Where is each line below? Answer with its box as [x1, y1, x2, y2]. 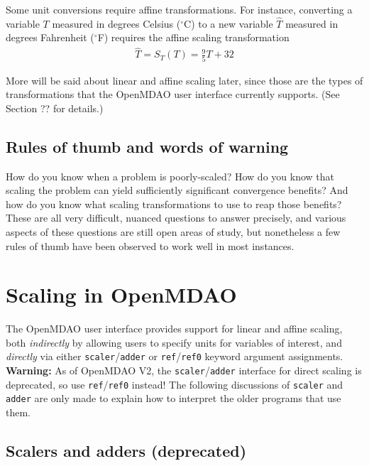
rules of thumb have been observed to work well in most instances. [6, 238, 294, 253]
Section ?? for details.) [6, 100, 104, 115]
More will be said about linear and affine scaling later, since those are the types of [6, 72, 363, 87]
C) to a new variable [184, 16, 273, 31]
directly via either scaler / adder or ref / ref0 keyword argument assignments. [6, 349, 343, 364]
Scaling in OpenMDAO [6, 280, 237, 309]
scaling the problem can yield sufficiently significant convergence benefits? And [6, 183, 348, 197]
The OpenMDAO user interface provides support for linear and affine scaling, [6, 321, 343, 336]
